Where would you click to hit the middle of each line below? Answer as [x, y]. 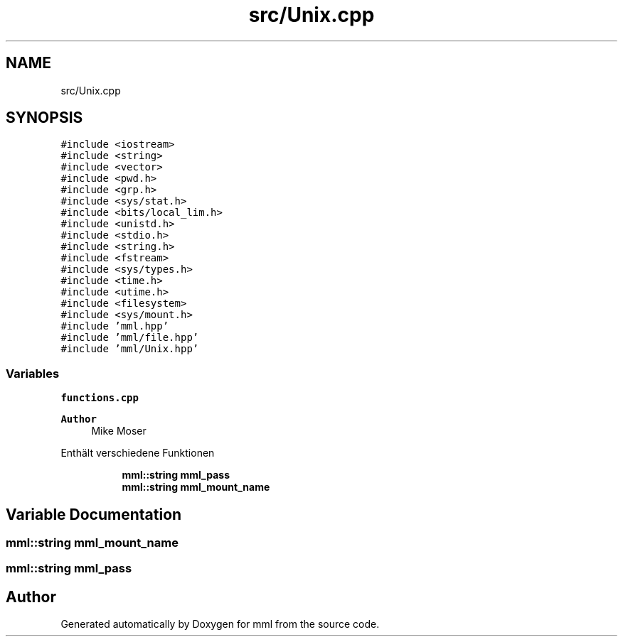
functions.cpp [100, 398]
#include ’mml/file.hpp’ [130, 338]
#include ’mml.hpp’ [115, 326]
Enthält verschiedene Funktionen [138, 453]
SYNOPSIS [44, 118]
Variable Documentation [94, 514]
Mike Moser [119, 431]
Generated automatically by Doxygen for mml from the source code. [220, 624]
